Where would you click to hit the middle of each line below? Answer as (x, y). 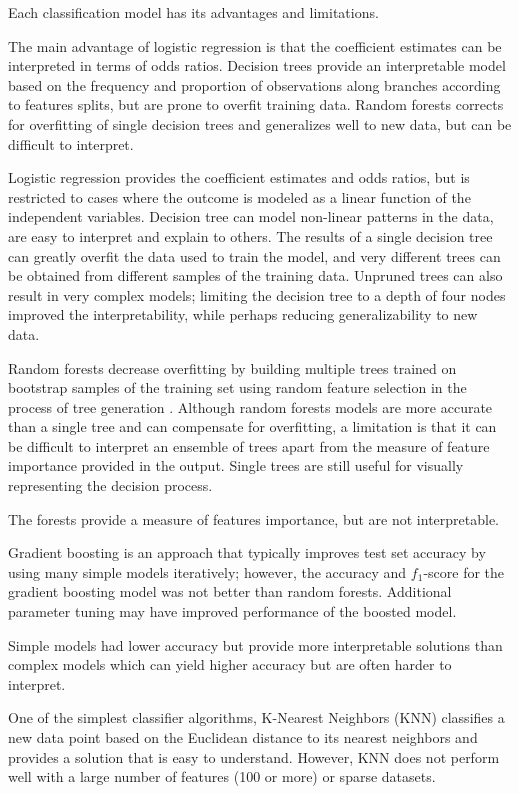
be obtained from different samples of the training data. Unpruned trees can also (255, 275)
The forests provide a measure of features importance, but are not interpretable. (254, 518)
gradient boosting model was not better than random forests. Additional (230, 591)
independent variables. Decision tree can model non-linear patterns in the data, (251, 216)
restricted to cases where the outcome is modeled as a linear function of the (239, 196)
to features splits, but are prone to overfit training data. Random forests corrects (256, 104)
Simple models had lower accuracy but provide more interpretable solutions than (255, 644)
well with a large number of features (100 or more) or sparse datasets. (222, 776)
